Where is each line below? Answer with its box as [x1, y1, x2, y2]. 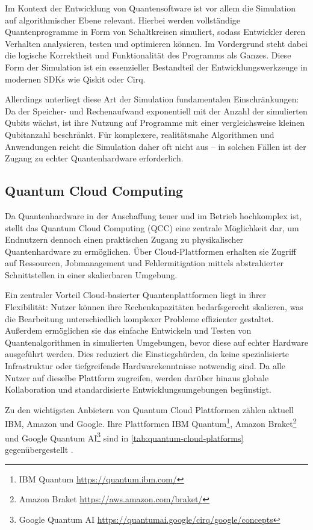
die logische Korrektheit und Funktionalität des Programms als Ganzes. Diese [5, 49, 291, 61]
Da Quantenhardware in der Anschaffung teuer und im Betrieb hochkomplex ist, [5, 209, 302, 222]
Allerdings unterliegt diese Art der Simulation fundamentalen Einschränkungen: [5, 93, 299, 105]
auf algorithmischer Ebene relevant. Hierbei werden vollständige [5, 13, 241, 26]
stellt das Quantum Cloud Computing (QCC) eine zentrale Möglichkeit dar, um [5, 221, 299, 234]
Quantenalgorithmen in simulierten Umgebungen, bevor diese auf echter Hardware [5, 335, 309, 348]
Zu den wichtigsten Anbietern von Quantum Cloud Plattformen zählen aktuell [5, 403, 294, 416]
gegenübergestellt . [5, 443, 73, 455]
